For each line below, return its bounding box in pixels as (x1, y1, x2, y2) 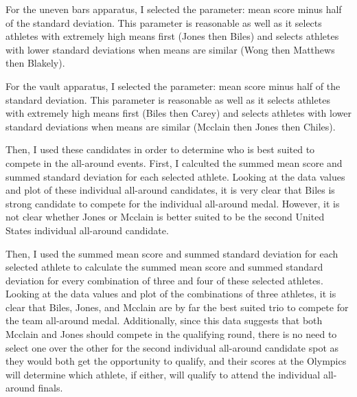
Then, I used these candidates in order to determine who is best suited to (5, 142, 315, 157)
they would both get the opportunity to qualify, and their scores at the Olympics (5, 354, 347, 368)
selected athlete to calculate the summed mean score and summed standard (5, 260, 323, 274)
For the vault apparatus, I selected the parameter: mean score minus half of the (5, 78, 341, 93)
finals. (38, 381, 63, 395)
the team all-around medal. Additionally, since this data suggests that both (5, 313, 323, 328)
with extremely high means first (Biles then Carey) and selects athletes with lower (5, 106, 352, 120)
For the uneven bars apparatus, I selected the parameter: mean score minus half (5, 2, 342, 16)
